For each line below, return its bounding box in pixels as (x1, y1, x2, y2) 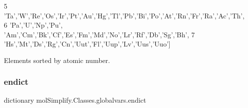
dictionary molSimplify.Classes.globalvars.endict (4, 94, 146, 105)
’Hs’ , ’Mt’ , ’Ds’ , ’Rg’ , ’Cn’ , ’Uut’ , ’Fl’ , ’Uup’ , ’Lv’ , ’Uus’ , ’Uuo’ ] (4, 39, 171, 49)
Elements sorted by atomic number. (4, 55, 110, 65)
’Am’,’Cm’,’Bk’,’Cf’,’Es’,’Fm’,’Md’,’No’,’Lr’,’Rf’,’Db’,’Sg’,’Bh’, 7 (4, 29, 195, 39)
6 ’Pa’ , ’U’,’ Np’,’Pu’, (4, 20, 63, 30)
